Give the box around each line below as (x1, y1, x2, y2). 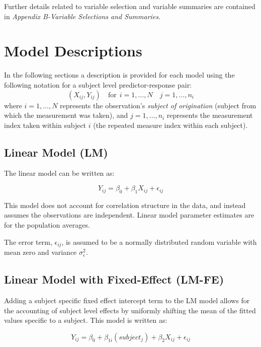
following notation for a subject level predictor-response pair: (4, 79, 192, 90)
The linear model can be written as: (4, 168, 115, 178)
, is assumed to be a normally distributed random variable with (61, 236, 257, 247)
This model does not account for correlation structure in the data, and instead (4, 199, 246, 210)
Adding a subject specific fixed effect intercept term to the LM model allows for (4, 295, 250, 305)
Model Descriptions (4, 40, 142, 61)
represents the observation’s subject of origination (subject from (60, 100, 256, 110)
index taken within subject (4, 119, 86, 130)
